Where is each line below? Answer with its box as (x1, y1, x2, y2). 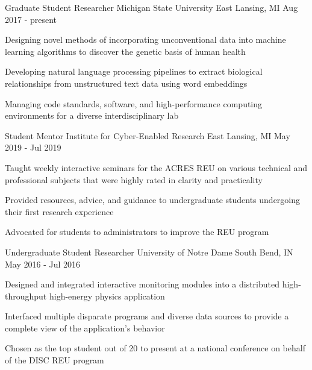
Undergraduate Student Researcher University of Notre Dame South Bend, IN (5, 245, 293, 258)
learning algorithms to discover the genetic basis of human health (5, 45, 246, 57)
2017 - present (5, 13, 57, 25)
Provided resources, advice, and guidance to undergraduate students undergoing (5, 193, 301, 206)
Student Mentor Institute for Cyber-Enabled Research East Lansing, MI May (5, 129, 290, 142)
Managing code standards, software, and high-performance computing (5, 97, 263, 110)
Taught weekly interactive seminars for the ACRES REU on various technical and (5, 161, 308, 174)
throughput (5, 289, 47, 302)
